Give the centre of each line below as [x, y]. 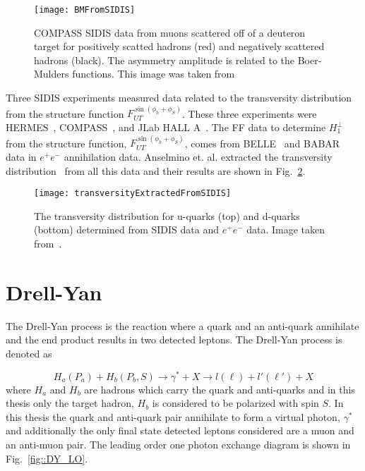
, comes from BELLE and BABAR [262, 143]
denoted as [29, 353]
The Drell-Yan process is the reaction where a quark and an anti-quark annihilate [182, 325]
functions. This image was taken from [154, 74]
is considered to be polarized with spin [235, 403]
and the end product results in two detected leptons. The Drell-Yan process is [174, 340]
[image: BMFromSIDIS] [85, 10]
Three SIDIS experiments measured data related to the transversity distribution [179, 98]
